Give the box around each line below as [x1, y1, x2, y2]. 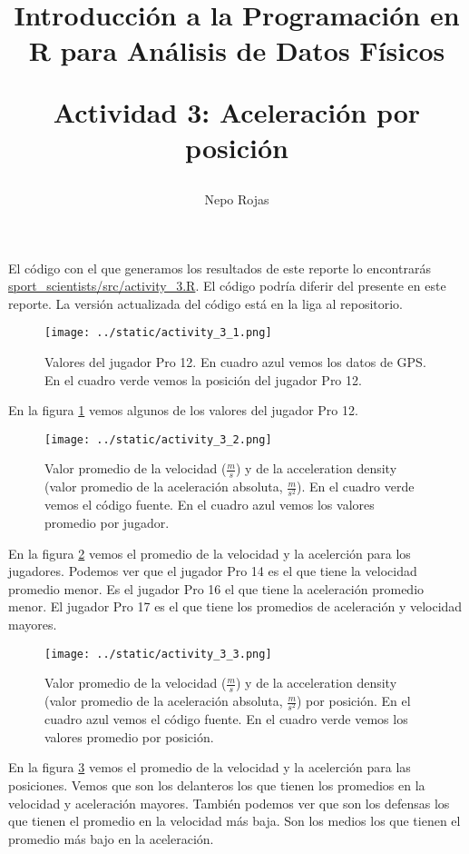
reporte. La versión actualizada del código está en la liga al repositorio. [8, 293, 404, 313]
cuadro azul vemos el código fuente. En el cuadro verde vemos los [44, 710, 408, 729]
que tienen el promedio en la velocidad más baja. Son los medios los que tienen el [8, 811, 461, 830]
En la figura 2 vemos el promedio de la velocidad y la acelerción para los [8, 543, 411, 562]
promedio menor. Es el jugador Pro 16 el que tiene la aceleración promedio [8, 579, 425, 598]
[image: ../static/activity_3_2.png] [44, 432, 272, 446]
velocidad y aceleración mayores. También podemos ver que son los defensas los [8, 793, 450, 812]
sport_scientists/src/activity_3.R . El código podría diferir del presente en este [8, 276, 446, 295]
